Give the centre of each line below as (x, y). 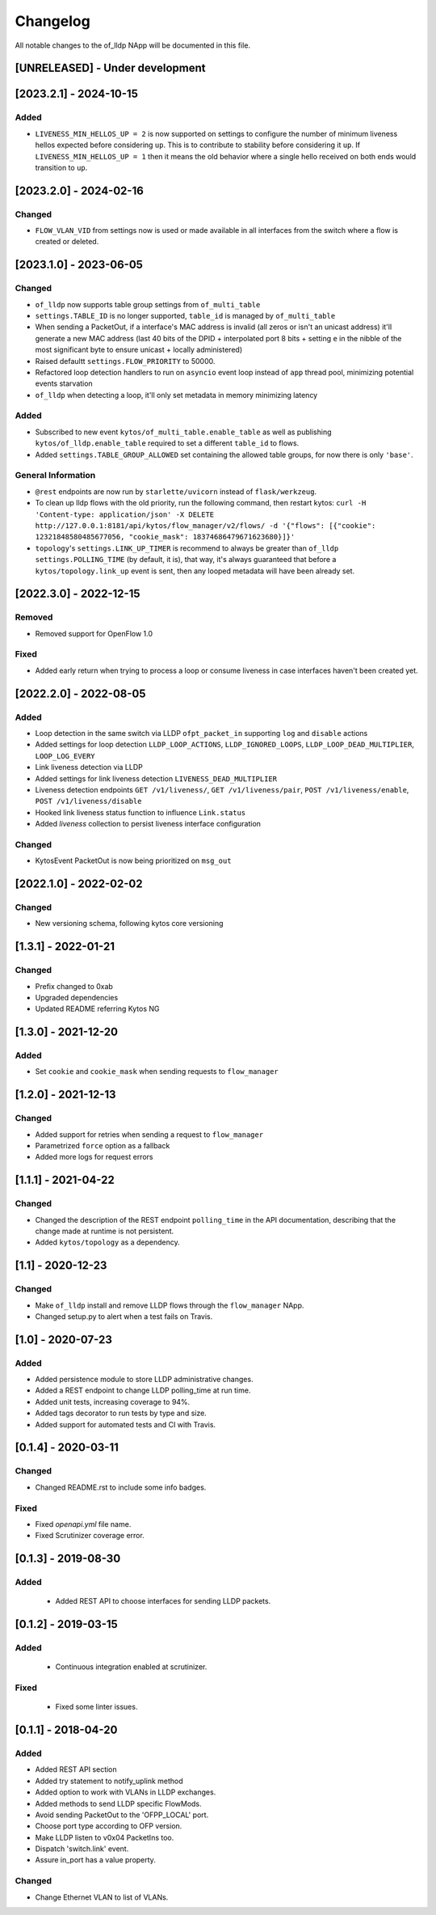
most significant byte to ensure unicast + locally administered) (138, 350)
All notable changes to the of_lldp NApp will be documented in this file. (132, 45)
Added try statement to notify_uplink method (109, 1781)
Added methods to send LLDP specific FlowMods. (118, 1803)
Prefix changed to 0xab (74, 986)
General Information (55, 476)
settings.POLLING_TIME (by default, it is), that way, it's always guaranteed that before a (186, 560)
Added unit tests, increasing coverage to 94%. (113, 1401)
